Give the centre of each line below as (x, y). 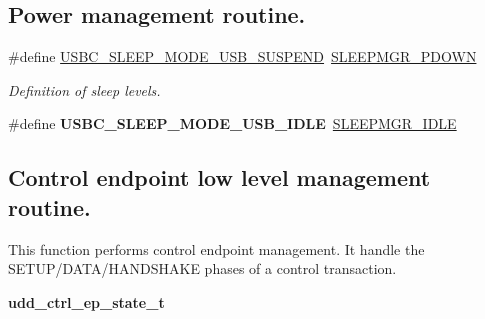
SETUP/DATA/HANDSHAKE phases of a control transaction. (202, 268)
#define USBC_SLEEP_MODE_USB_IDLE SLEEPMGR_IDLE (232, 123)
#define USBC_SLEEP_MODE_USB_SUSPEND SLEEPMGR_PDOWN (242, 56)
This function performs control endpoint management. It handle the (216, 248)
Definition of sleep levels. (84, 89)
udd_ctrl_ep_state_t (86, 301)
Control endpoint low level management (219, 177)
